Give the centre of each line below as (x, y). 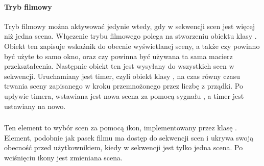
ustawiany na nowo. (35, 106)
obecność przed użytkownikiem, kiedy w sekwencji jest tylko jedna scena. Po (124, 147)
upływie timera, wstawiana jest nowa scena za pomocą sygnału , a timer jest (124, 95)
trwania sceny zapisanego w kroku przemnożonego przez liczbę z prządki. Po (124, 86)
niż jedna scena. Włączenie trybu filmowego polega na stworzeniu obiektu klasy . (130, 36)
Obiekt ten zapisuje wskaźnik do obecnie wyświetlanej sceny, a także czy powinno (132, 46)
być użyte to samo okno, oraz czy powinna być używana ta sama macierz (118, 56)
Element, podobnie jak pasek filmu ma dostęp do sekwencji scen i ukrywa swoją (129, 137)
